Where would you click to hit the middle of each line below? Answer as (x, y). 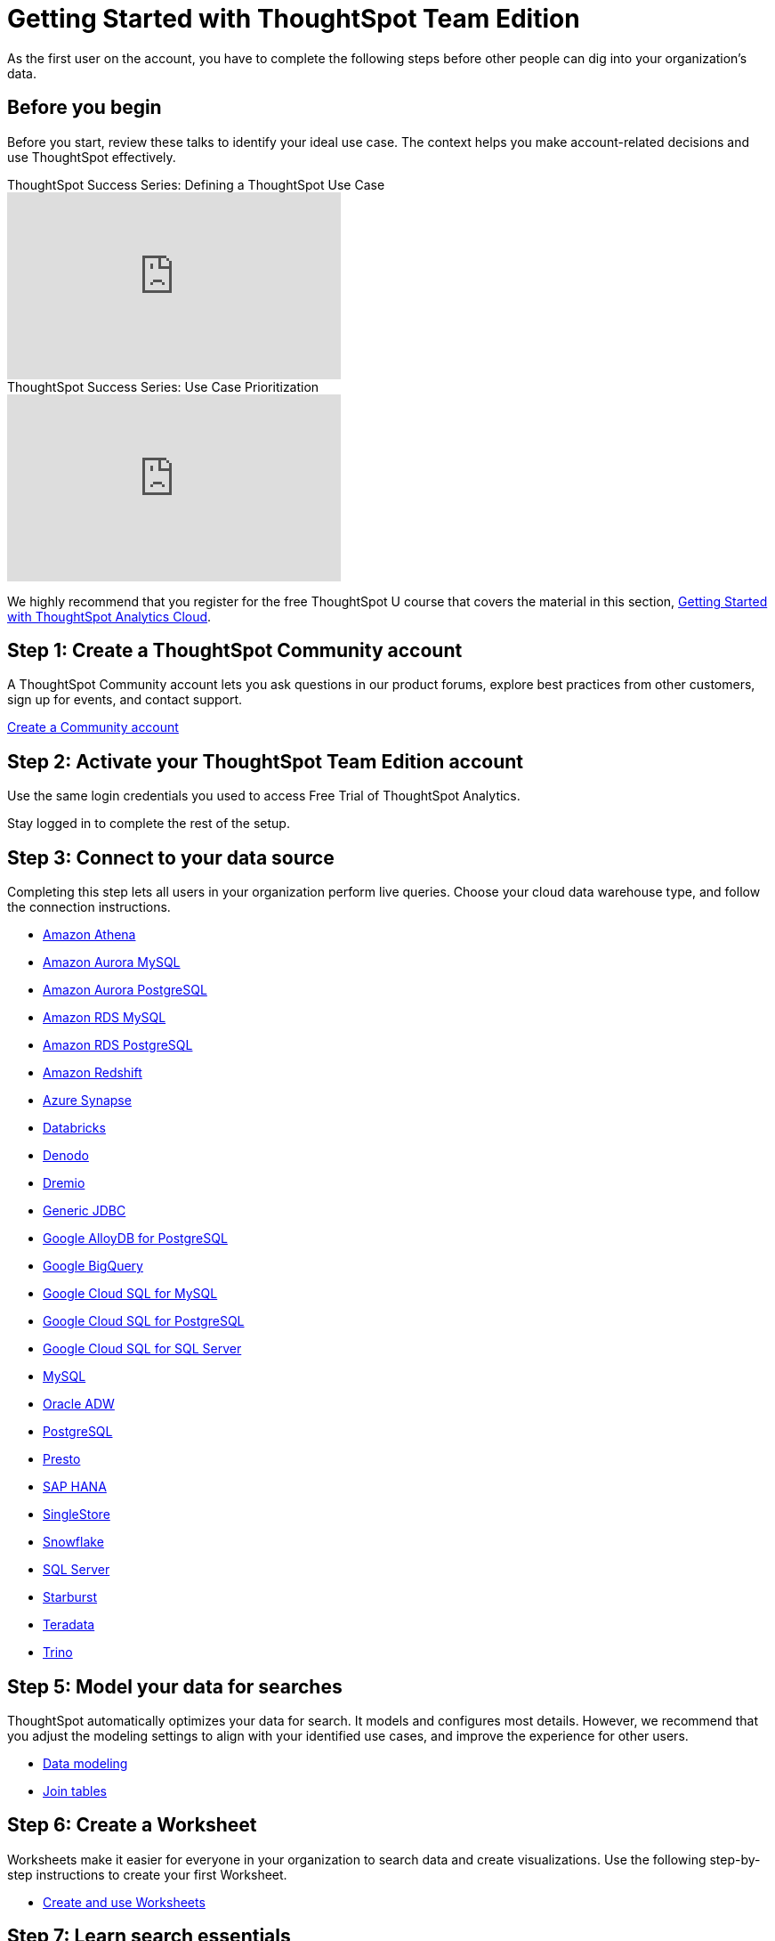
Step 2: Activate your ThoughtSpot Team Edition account (266, 761)
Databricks (74, 1128)
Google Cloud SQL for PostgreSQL (144, 1321)
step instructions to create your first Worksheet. (147, 1874)
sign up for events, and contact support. (125, 700)
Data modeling (85, 1763)
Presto (62, 1459)
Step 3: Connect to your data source (171, 857)
